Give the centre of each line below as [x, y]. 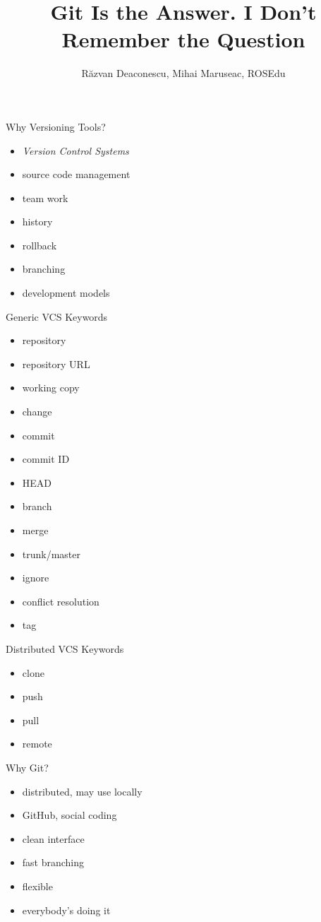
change [37, 412]
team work [45, 197]
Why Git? [27, 767]
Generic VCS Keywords [57, 316]
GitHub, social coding [69, 815]
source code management [76, 174]
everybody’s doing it [66, 910]
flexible [37, 886]
